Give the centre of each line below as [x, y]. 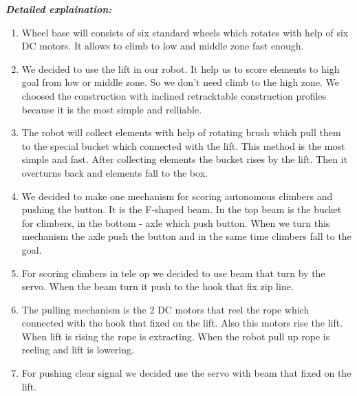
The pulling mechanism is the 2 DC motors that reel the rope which [165, 309]
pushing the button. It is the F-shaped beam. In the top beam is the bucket [182, 209]
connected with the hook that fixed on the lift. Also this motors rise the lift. [182, 323]
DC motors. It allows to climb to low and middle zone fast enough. [163, 46]
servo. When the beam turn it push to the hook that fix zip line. [158, 286]
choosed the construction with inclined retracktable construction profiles [174, 95]
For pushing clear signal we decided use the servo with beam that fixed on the [186, 373]
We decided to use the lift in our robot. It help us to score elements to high [181, 68]
